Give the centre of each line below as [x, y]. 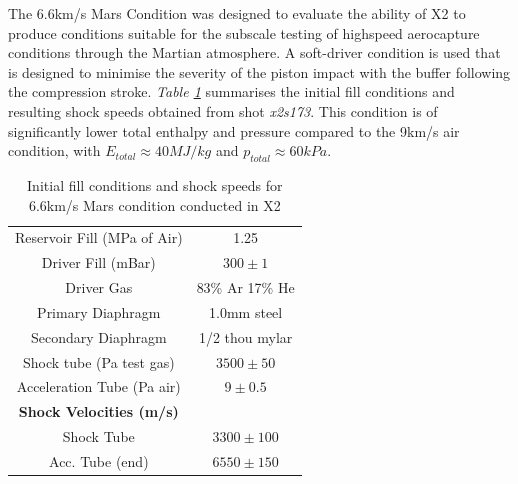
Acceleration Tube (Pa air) [98, 386]
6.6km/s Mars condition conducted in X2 [154, 204]
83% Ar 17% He [245, 287]
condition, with [54, 150]
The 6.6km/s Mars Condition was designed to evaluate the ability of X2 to [237, 13]
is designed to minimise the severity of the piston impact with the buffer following [259, 71]
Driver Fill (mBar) [98, 262]
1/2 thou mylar [245, 336]
